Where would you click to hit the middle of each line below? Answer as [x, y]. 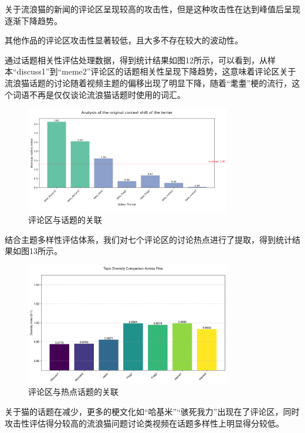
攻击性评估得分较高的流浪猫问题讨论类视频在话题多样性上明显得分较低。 [144, 423]
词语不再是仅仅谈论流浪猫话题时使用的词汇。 [99, 94]
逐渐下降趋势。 [33, 20]
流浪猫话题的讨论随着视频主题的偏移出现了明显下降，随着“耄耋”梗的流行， [148, 82]
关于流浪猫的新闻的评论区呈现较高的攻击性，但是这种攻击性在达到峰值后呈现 [152, 9]
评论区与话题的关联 [65, 219]
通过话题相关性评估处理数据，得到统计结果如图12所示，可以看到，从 [136, 60]
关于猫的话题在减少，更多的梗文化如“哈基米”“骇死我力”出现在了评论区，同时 [152, 411]
